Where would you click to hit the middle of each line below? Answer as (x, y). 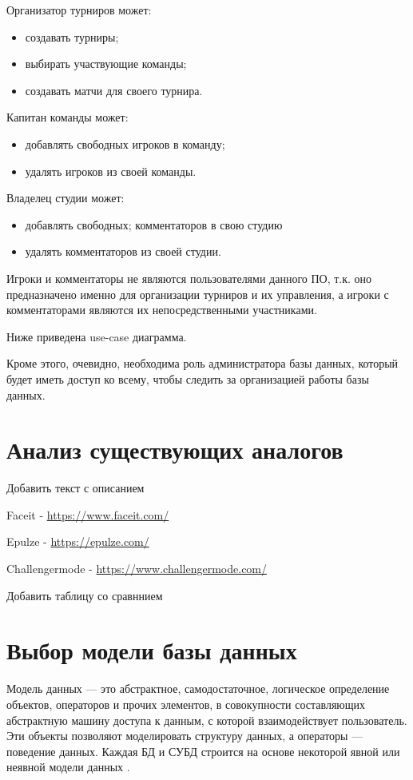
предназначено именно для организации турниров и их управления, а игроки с (198, 294)
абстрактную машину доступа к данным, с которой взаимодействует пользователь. (207, 720)
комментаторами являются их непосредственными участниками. (162, 310)
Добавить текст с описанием (75, 488)
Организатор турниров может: (79, 10)
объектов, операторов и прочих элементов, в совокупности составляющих (186, 704)
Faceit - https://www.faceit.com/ (88, 514)
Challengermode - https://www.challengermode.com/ (137, 568)
